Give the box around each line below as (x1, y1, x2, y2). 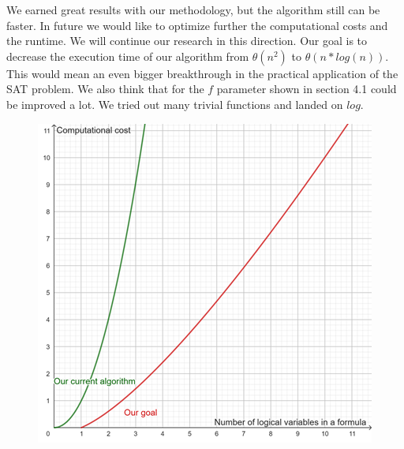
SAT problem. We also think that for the (6, 80, 204, 97)
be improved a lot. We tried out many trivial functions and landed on (6, 95, 343, 112)
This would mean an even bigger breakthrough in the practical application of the (6, 65, 398, 81)
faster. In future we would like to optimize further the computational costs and (6, 17, 388, 33)
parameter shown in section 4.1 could (216, 80, 397, 97)
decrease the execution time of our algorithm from (6, 47, 249, 64)
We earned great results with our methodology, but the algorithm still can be (6, 2, 380, 17)
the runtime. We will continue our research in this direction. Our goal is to (6, 32, 368, 49)
